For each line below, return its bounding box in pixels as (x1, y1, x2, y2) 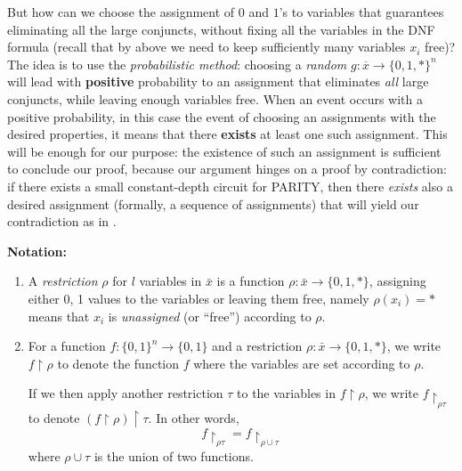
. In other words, (148, 408, 239, 426)
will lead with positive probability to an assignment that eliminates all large (7, 72, 429, 91)
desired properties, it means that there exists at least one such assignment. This (7, 125, 448, 143)
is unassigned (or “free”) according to (108, 306, 312, 325)
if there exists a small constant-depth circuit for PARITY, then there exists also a (7, 176, 453, 195)
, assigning (369, 272, 426, 290)
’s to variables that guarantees (279, 3, 444, 20)
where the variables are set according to (193, 353, 410, 372)
